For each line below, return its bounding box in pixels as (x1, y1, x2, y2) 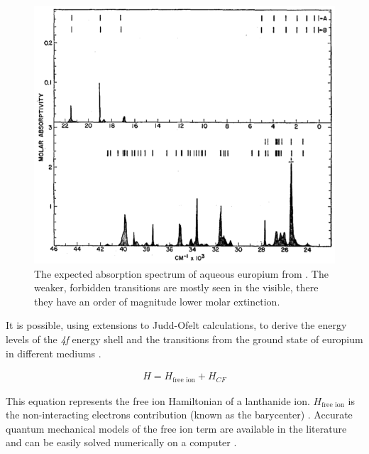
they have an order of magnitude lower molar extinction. (34, 293, 280, 308)
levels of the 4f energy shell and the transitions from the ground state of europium (6, 331, 363, 346)
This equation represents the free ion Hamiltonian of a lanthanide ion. (6, 393, 310, 408)
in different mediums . (6, 345, 101, 360)
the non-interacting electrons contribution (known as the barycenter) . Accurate (6, 407, 353, 422)
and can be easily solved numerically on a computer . (6, 435, 237, 450)
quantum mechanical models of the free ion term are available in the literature (6, 421, 347, 436)
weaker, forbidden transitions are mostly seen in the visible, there (34, 280, 319, 295)
